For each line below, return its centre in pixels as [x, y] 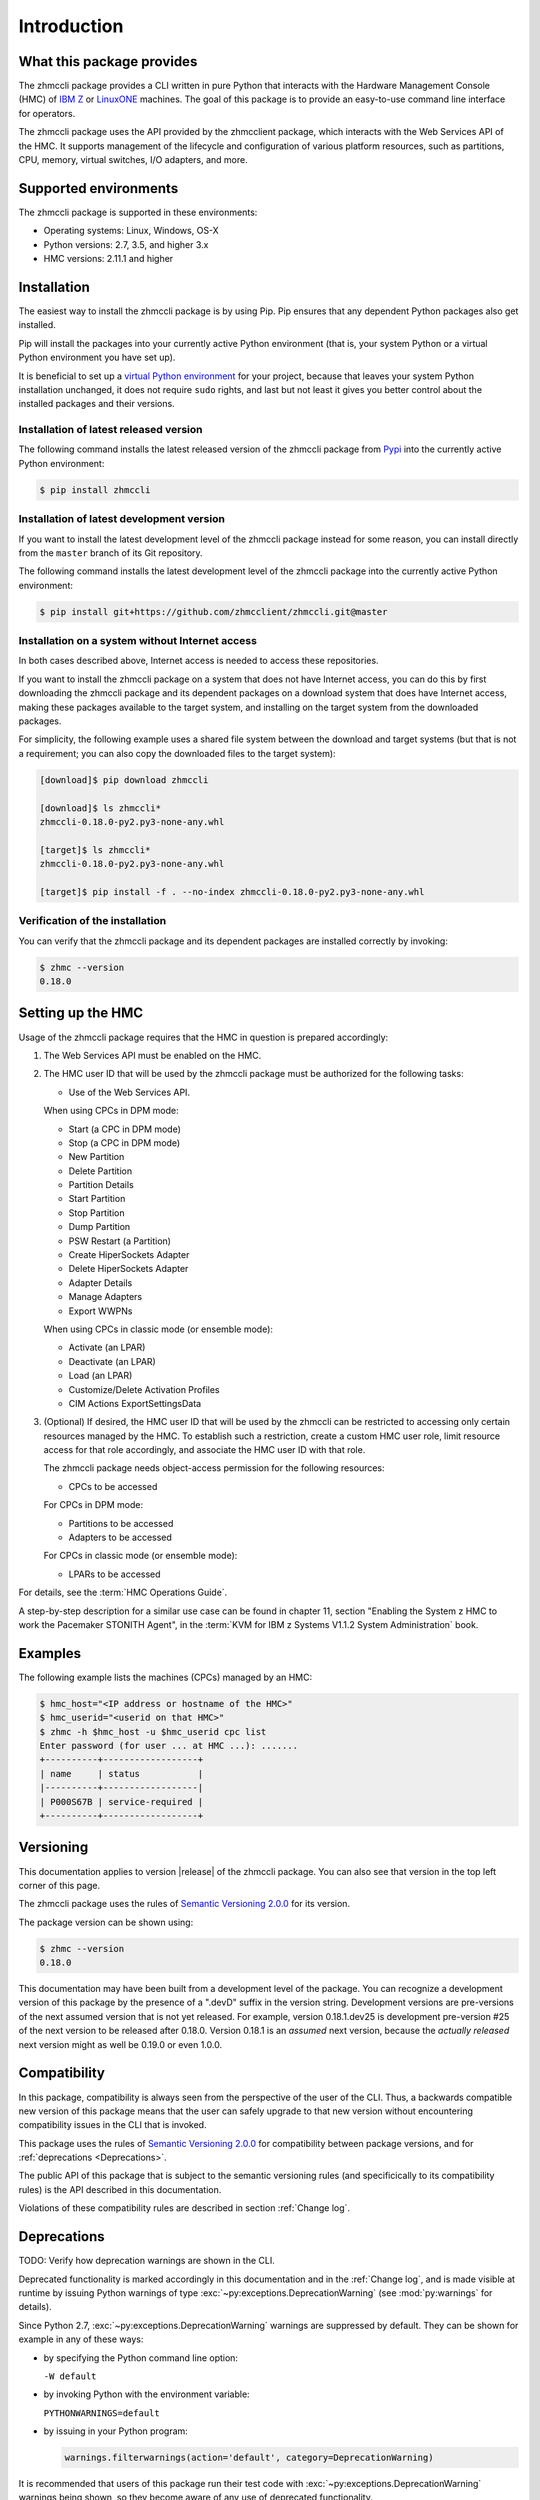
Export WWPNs [100, 1311]
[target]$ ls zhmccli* [95, 849]
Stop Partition [96, 1212]
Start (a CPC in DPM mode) [125, 1129]
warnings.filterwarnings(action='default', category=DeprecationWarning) [249, 2458]
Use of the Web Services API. [129, 1092]
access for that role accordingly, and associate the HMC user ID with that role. [204, 1450]
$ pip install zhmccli [95, 489]
